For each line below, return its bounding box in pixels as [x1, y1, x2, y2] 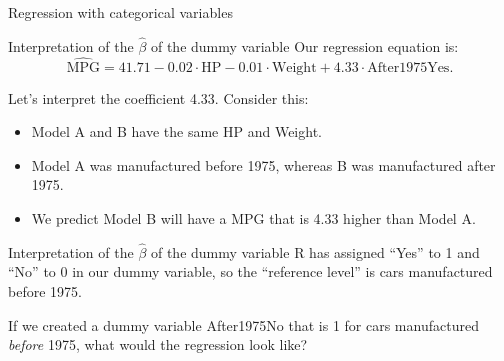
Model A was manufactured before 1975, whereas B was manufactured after [31, 154, 496, 175]
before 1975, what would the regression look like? [8, 334, 308, 355]
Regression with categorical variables [8, 2, 233, 22]
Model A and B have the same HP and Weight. [31, 121, 322, 142]
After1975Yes [367, 60, 450, 75]
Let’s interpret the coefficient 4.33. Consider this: [8, 87, 309, 108]
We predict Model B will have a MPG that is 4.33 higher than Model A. [31, 208, 476, 228]
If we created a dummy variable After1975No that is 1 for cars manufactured [8, 314, 479, 335]
